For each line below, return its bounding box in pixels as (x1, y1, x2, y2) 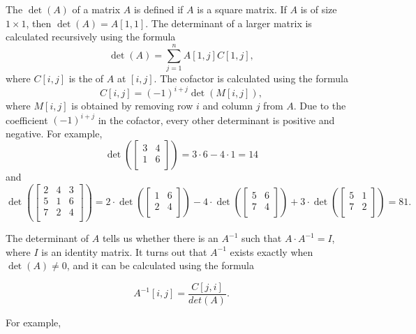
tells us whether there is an (102, 231, 218, 245)
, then (26, 15, 52, 30)
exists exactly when (230, 244, 313, 259)
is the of (68, 70, 104, 85)
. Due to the (293, 98, 346, 112)
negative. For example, (6, 126, 103, 140)
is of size (300, 2, 337, 16)
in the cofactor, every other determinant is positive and (98, 112, 335, 127)
